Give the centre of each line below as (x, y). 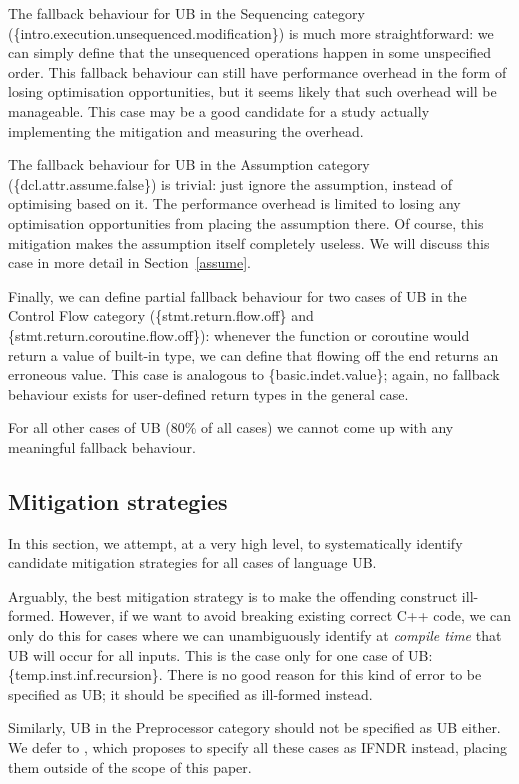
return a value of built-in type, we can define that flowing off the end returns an (253, 354)
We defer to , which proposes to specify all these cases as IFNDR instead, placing (258, 747)
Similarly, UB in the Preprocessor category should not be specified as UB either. (254, 727)
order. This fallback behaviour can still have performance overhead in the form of (257, 71)
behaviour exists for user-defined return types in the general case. (208, 393)
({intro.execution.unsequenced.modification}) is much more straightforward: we (251, 32)
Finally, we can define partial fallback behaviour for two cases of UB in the (237, 295)
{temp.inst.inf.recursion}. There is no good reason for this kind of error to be (245, 674)
